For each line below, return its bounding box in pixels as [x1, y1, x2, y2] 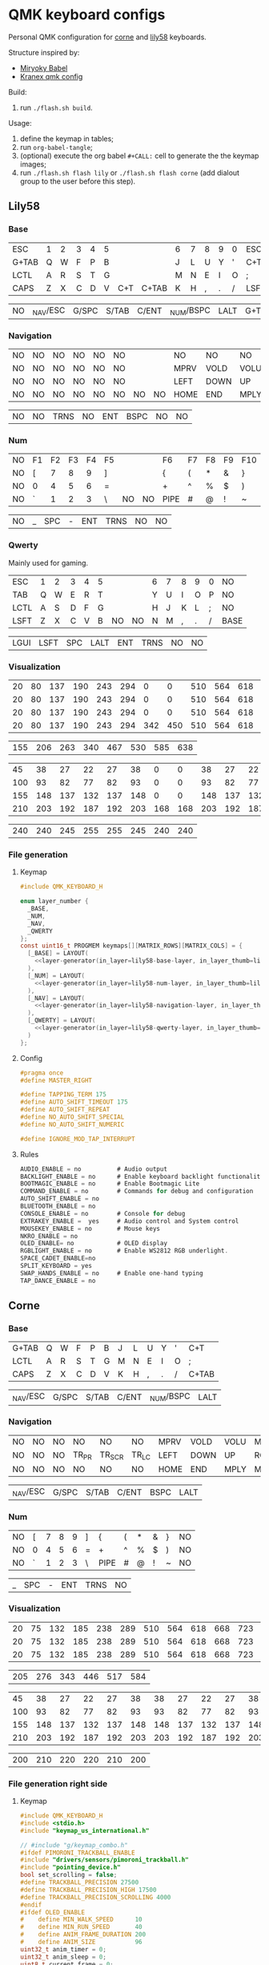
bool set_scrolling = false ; [19, 1871, 118, 1879]
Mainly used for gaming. [8, 558, 89, 567]
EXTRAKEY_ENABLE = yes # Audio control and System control [19, 1217, 239, 1225]
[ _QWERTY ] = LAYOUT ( [27, 1016, 96, 1025]
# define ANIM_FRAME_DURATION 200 [19, 1931, 147, 1939]
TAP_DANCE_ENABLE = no [19, 1277, 96, 1285]
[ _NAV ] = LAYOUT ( [27, 994, 86, 1003]
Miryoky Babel [19, 63, 68, 73]
